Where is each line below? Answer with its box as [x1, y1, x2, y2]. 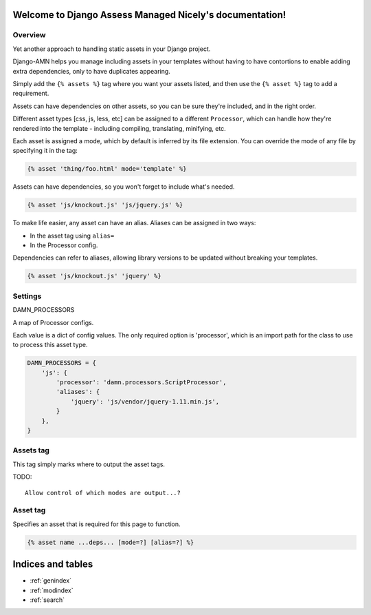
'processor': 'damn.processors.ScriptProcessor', [56, 379, 227, 386]
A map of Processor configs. [12, 318, 94, 326]
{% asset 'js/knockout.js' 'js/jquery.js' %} [27, 201, 183, 209]
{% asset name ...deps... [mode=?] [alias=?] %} [27, 538, 194, 546]
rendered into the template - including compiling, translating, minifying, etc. [12, 124, 226, 132]
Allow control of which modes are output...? [25, 489, 181, 497]
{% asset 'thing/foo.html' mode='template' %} [27, 165, 187, 173]
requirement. [12, 90, 49, 98]
